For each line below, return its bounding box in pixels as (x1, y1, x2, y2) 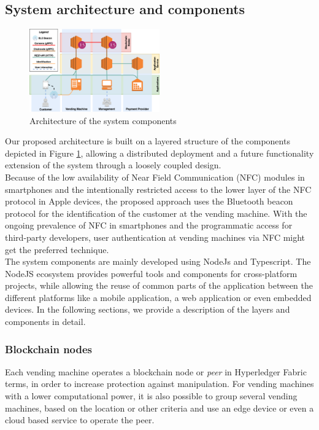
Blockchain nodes (5, 341, 93, 356)
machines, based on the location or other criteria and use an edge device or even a (5, 401, 314, 414)
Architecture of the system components (29, 114, 177, 127)
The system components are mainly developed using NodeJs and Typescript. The (5, 255, 311, 268)
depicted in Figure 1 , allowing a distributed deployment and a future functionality (5, 146, 314, 159)
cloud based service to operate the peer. (5, 413, 155, 426)
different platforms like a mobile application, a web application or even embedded (5, 291, 312, 303)
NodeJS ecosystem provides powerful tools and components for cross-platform (5, 267, 298, 279)
